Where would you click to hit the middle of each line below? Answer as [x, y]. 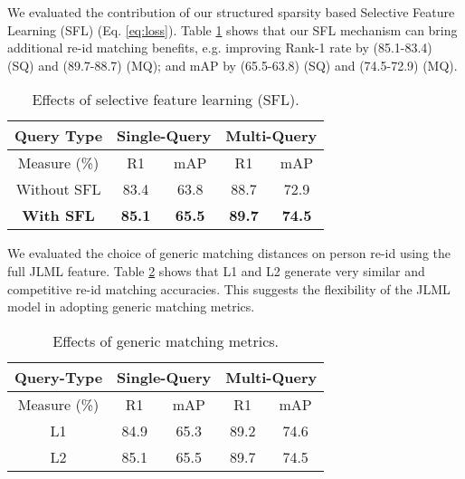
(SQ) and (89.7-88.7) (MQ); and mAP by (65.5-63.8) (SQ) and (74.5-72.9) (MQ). [232, 65]
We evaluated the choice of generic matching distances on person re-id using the [229, 253]
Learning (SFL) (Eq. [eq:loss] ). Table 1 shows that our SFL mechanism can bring [232, 29]
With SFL [58, 216]
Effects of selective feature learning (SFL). [166, 100]
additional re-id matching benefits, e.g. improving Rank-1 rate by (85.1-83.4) [220, 48]
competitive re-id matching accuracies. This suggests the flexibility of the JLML [229, 288]
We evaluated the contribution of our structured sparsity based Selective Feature [231, 12]
